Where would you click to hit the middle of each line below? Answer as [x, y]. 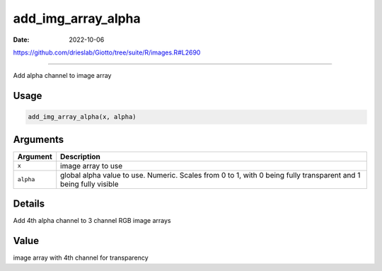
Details [29, 204]
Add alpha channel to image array [62, 76]
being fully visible [89, 184]
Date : [21, 40]
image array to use [92, 166]
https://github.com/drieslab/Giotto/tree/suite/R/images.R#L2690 [107, 52]
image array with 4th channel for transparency [81, 258]
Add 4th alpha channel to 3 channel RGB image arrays [92, 221]
